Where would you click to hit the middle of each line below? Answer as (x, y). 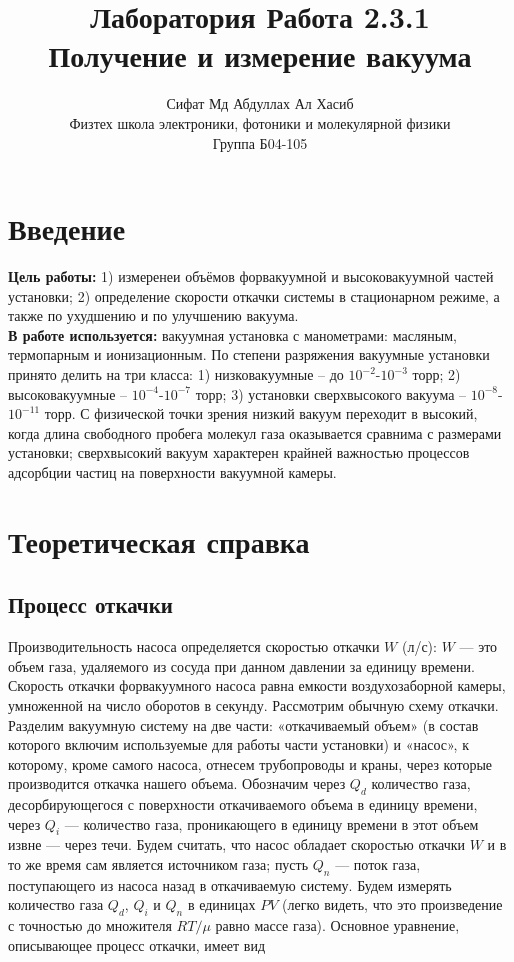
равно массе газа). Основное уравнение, (337, 925)
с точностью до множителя (90, 925)
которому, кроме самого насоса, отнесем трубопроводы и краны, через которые (250, 763)
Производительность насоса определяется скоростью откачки (194, 646)
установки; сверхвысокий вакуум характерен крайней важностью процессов (239, 452)
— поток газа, (378, 864)
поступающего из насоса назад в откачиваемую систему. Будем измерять (230, 884)
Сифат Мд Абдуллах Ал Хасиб (260, 103)
